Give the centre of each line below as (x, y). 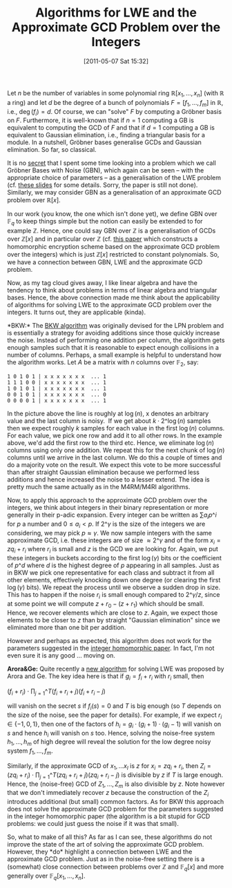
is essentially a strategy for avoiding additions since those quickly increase (114, 333)
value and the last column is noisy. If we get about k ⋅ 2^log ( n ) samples (109, 421)
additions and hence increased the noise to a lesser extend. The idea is (108, 479)
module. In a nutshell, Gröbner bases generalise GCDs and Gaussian (105, 142)
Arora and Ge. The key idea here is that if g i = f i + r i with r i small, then (106, 677)
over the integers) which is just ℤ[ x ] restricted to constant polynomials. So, (113, 255)
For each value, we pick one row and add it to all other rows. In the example (115, 435)
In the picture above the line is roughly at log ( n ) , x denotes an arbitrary (108, 413)
